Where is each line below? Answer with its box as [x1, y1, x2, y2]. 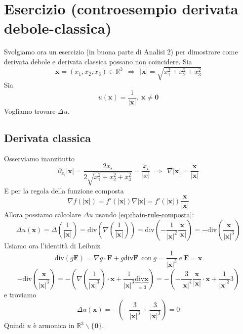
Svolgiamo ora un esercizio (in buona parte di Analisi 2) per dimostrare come [4, 47, 238, 57]
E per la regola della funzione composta [4, 185, 124, 195]
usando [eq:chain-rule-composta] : [95, 209, 194, 220]
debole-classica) [4, 18, 112, 38]
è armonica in [33, 320, 75, 331]
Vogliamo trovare [4, 105, 56, 116]
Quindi [4, 320, 25, 331]
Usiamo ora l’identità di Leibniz [4, 240, 100, 250]
